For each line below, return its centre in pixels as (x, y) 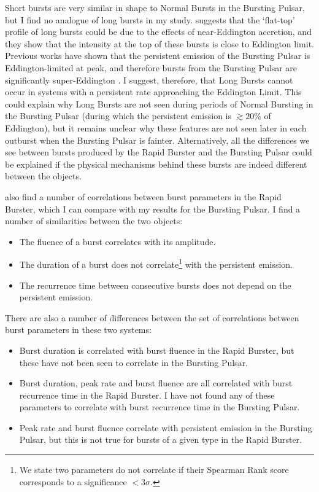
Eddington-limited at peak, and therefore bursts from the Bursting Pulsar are (151, 67)
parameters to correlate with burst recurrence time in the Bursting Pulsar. (159, 407)
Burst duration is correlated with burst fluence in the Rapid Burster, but (157, 350)
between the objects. (43, 176)
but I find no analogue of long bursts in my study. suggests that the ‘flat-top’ (150, 19)
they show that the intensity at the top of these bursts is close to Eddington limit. (159, 43)
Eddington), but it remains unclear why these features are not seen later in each (156, 127)
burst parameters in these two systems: (78, 330)
